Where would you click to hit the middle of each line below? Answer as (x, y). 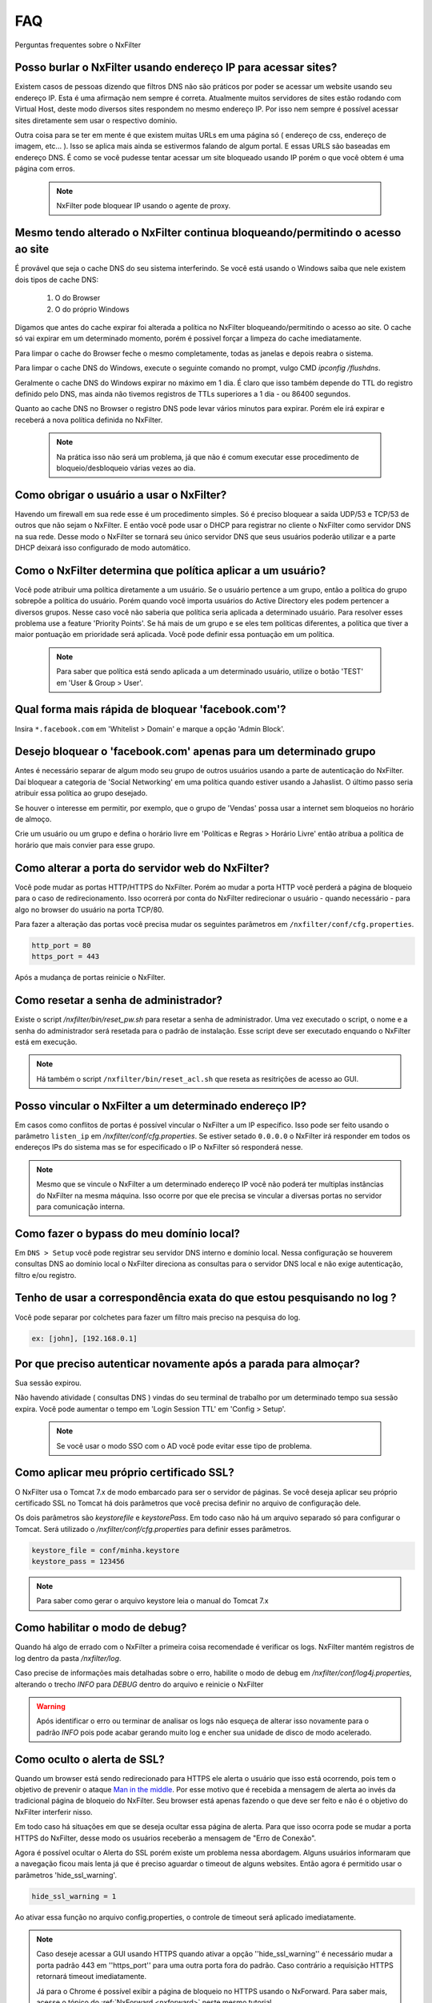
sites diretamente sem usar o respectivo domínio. (96, 120)
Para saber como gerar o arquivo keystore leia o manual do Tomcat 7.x (152, 1601)
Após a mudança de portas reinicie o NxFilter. (90, 977)
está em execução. (46, 1042)
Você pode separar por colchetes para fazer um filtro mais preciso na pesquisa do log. (158, 1317)
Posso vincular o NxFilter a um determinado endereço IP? (161, 1106)
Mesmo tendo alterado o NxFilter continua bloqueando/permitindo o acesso (208, 232)
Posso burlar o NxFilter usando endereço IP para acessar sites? (176, 68)
